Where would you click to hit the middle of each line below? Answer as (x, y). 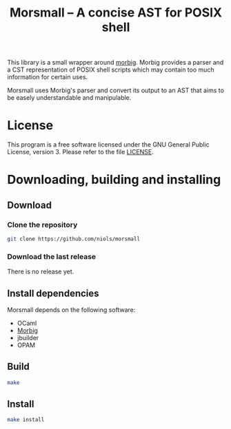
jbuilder (28, 337)
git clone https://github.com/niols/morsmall (73, 239)
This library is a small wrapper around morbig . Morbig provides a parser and (115, 63)
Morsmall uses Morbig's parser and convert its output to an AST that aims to (115, 90)
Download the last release (52, 256)
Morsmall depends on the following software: (71, 310)
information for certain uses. (48, 77)
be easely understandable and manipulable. (69, 98)
